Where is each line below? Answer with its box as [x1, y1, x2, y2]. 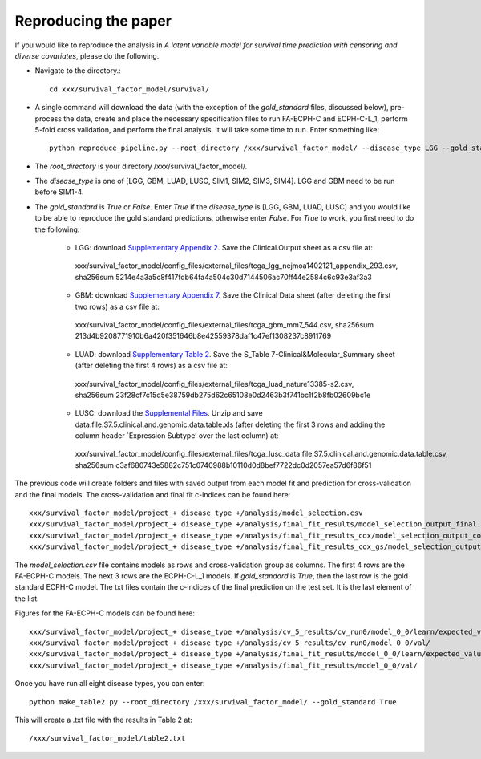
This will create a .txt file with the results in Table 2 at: [14, 715, 192, 724]
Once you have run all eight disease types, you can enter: [14, 679, 205, 688]
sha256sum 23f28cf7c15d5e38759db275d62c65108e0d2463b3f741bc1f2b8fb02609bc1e [75, 390, 371, 400]
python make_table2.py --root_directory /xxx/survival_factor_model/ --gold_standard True [29, 697, 397, 706]
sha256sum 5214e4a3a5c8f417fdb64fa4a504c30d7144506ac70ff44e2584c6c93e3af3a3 [75, 272, 373, 282]
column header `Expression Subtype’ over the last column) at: [75, 431, 279, 440]
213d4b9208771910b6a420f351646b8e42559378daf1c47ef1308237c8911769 [75, 331, 332, 341]
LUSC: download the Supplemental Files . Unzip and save [75, 408, 264, 418]
